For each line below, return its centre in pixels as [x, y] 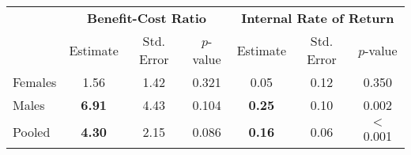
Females [35, 82]
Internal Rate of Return [318, 18]
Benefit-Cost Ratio [147, 18]
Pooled [32, 132]
